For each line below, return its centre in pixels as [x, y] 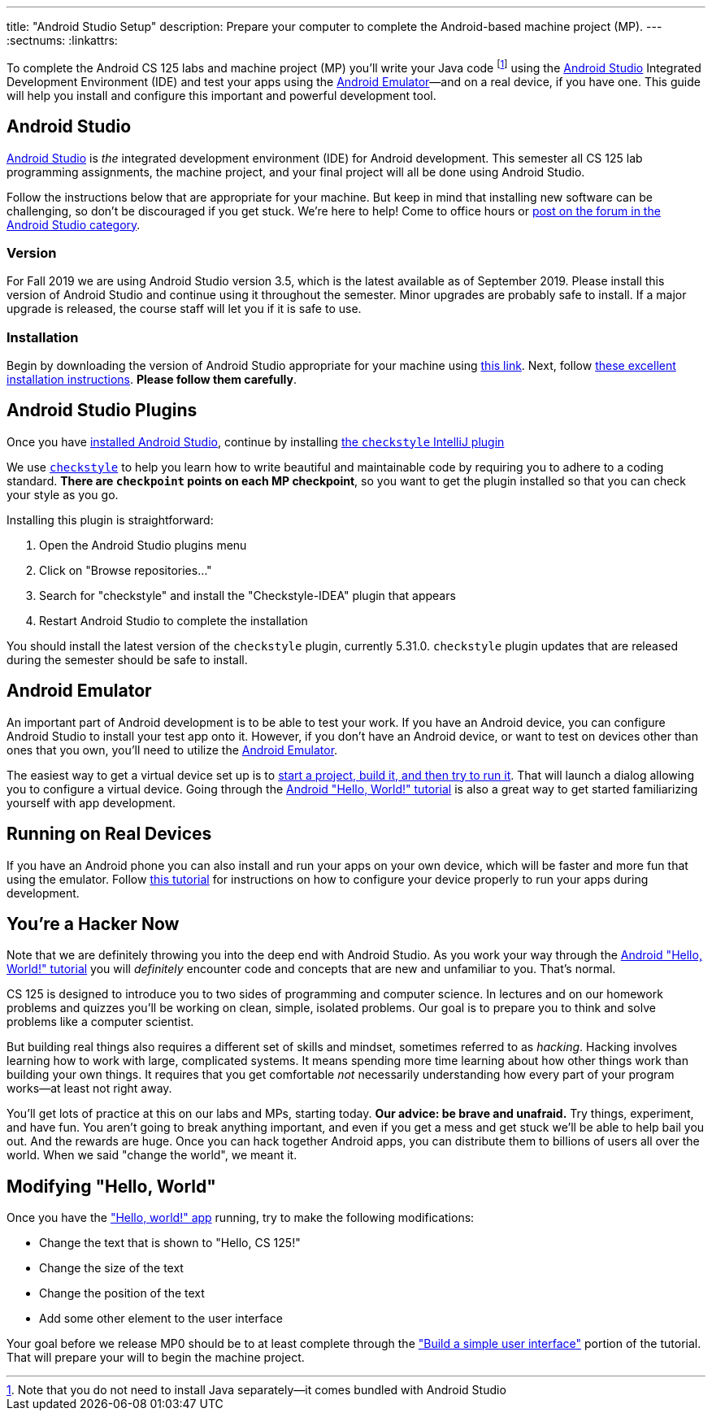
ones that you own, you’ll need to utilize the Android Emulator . [172, 750]
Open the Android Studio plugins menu [143, 545]
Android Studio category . [74, 224]
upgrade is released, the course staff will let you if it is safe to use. [184, 309]
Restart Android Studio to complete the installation [174, 620]
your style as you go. [63, 494]
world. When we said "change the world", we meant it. [152, 1155]
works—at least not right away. [89, 1089]
